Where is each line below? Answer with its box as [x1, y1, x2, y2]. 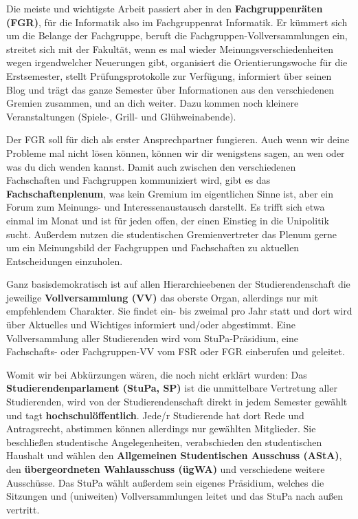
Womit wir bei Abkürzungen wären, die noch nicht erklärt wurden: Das [6, 367, 307, 381]
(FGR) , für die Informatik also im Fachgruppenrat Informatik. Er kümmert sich [6, 14, 348, 29]
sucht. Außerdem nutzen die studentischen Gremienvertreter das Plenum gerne [6, 226, 337, 241]
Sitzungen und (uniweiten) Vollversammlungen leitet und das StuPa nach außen [6, 489, 344, 503]
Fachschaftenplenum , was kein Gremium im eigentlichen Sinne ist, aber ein [6, 186, 334, 200]
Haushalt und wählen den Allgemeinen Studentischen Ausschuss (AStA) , [6, 448, 342, 463]
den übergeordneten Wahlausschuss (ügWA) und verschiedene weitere [6, 462, 325, 476]
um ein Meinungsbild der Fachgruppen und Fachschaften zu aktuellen [6, 240, 300, 255]
